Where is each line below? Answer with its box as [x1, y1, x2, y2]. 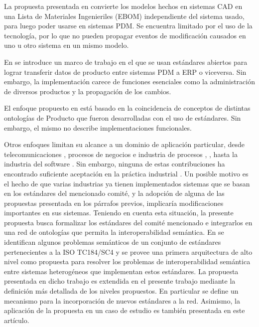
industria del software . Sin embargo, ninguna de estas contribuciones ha [4, 159, 225, 169]
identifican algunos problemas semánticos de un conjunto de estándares [4, 237, 221, 247]
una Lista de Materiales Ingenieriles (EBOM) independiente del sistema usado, [4, 10, 245, 21]
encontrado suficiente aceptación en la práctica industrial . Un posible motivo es [4, 168, 249, 178]
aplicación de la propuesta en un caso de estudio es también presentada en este [4, 305, 245, 316]
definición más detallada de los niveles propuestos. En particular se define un [4, 286, 239, 296]
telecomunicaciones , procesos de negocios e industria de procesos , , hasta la [4, 149, 238, 159]
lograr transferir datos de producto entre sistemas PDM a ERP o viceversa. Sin [4, 66, 247, 77]
